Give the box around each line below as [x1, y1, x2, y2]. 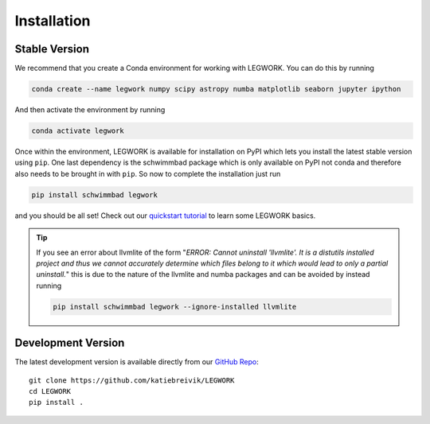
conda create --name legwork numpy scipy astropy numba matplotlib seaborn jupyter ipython [31, 84, 401, 94]
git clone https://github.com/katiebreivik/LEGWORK [29, 375, 235, 385]
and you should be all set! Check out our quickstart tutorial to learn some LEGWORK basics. [14, 211, 316, 220]
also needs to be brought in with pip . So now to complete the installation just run [14, 169, 281, 178]
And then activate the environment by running [14, 105, 166, 115]
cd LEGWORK [29, 387, 72, 395]
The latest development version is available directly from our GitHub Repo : [14, 357, 259, 367]
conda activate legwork [31, 126, 125, 135]
